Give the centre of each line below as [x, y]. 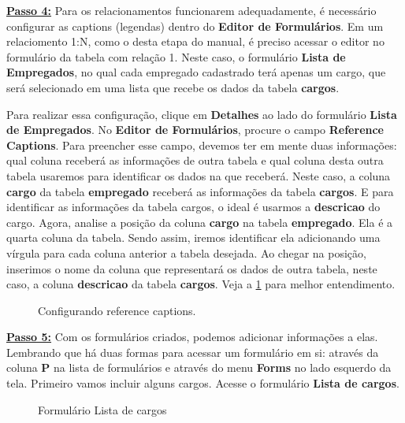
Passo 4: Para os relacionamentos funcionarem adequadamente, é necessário [191, 10]
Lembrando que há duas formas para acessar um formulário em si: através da [193, 352]
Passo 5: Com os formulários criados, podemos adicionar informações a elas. [192, 337]
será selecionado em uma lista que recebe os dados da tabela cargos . [173, 87]
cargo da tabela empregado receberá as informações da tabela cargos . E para [200, 191]
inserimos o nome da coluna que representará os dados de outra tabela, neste [192, 268]
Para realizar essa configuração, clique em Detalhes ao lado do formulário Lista [202, 114]
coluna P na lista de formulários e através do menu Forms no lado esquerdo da [199, 367]
